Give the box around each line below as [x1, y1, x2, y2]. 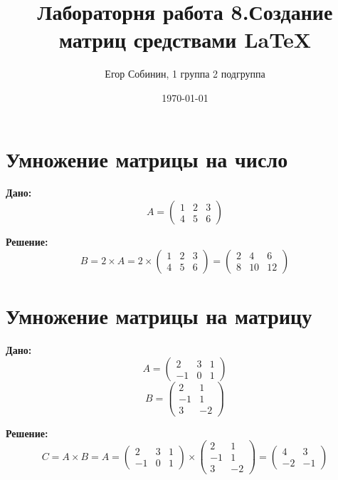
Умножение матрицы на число [6, 144, 288, 173]
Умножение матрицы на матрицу [6, 301, 312, 330]
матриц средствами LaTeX [58, 25, 312, 54]
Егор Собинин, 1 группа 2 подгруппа [105, 66, 265, 81]
